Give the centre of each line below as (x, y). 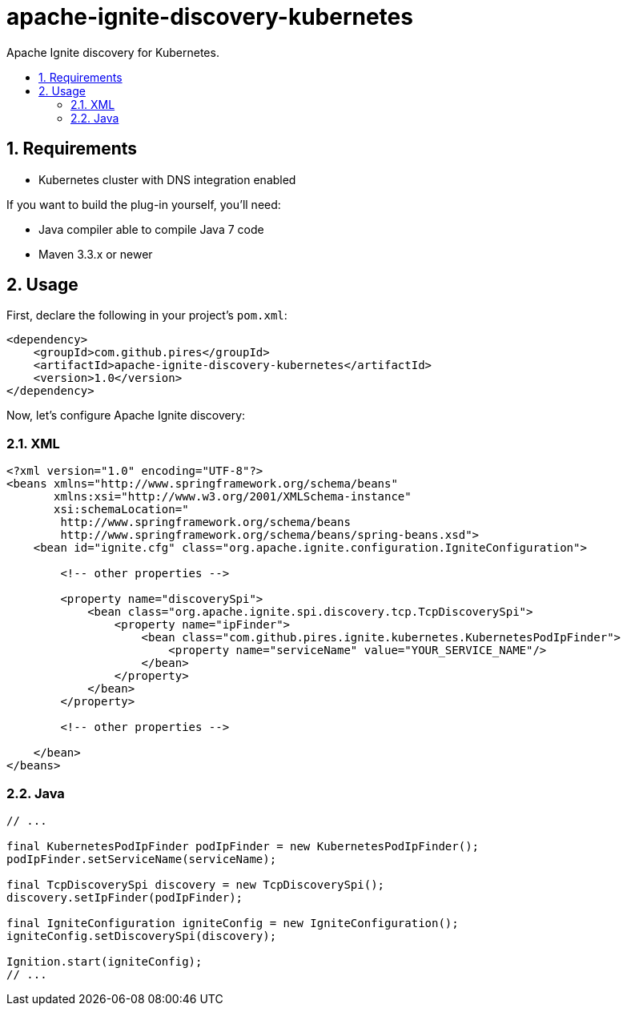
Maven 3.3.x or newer (96, 254)
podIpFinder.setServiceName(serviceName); (142, 859)
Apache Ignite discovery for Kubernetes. (113, 52)
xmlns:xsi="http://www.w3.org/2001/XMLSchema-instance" (233, 497)
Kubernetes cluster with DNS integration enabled (167, 179)
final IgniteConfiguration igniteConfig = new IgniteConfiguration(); (233, 923)
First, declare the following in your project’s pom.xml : (147, 315)
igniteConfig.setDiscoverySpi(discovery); (142, 936)
